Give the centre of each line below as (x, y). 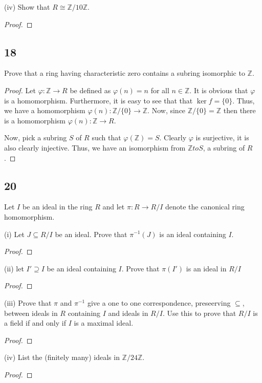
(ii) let (14, 268)
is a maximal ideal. (104, 323)
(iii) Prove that (28, 302)
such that (106, 137)
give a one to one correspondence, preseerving (159, 302)
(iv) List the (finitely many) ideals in (62, 357)
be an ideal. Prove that (91, 234)
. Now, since (167, 110)
